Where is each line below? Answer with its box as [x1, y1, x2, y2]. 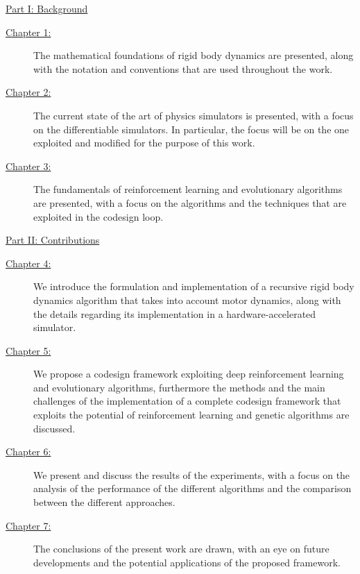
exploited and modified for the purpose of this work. [33, 135, 255, 150]
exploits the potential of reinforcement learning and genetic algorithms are [33, 407, 350, 422]
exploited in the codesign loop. [33, 209, 164, 223]
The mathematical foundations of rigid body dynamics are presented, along [33, 48, 354, 62]
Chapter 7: [6, 518, 51, 532]
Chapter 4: [6, 255, 51, 270]
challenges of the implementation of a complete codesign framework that [33, 394, 341, 408]
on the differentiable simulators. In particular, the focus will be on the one [33, 121, 350, 136]
